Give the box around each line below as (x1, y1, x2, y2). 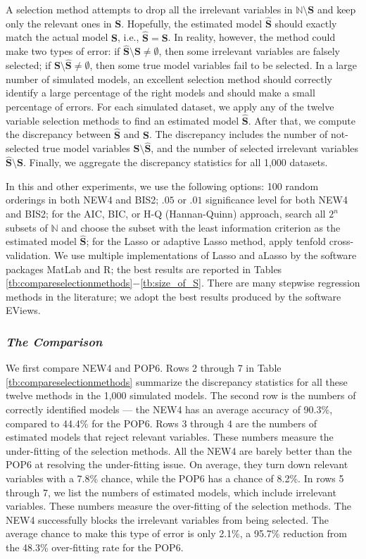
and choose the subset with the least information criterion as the (61, 220, 341, 234)
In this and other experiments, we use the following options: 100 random (6, 178, 319, 193)
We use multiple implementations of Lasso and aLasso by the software (53, 248, 357, 263)
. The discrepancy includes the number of (149, 127, 328, 142)
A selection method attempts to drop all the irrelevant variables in (6, 2, 293, 16)
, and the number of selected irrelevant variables (151, 141, 359, 156)
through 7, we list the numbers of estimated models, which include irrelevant (6, 484, 336, 499)
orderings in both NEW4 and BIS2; (6, 192, 159, 207)
